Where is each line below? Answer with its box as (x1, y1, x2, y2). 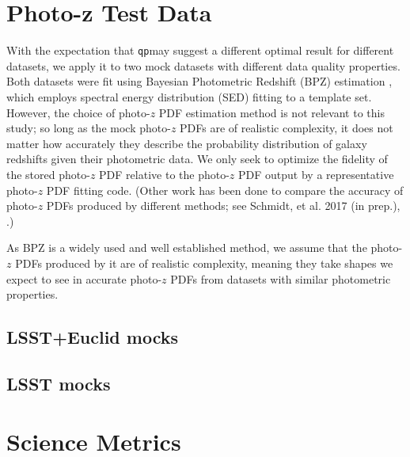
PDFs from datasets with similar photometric (170, 270, 391, 287)
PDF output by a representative (238, 166, 394, 182)
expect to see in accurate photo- (6, 270, 162, 287)
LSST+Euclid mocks (6, 325, 179, 349)
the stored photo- (6, 166, 90, 182)
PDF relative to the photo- (99, 166, 230, 182)
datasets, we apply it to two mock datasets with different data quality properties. (6, 57, 401, 74)
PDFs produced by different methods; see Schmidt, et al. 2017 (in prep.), (46, 197, 401, 214)
